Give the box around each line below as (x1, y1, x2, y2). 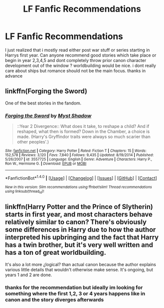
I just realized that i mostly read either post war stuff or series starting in (5, 47, 150, 53)
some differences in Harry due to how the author (5, 226, 156, 234)
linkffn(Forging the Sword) (5, 87, 87, 96)
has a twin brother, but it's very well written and (5, 241, 153, 249)
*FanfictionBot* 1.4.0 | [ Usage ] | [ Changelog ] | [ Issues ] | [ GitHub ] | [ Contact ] (5, 174, 157, 181)
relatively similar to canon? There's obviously (5, 218, 147, 226)
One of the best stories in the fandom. (5, 100, 82, 106)
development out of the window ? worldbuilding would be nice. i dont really (5, 62, 156, 68)
